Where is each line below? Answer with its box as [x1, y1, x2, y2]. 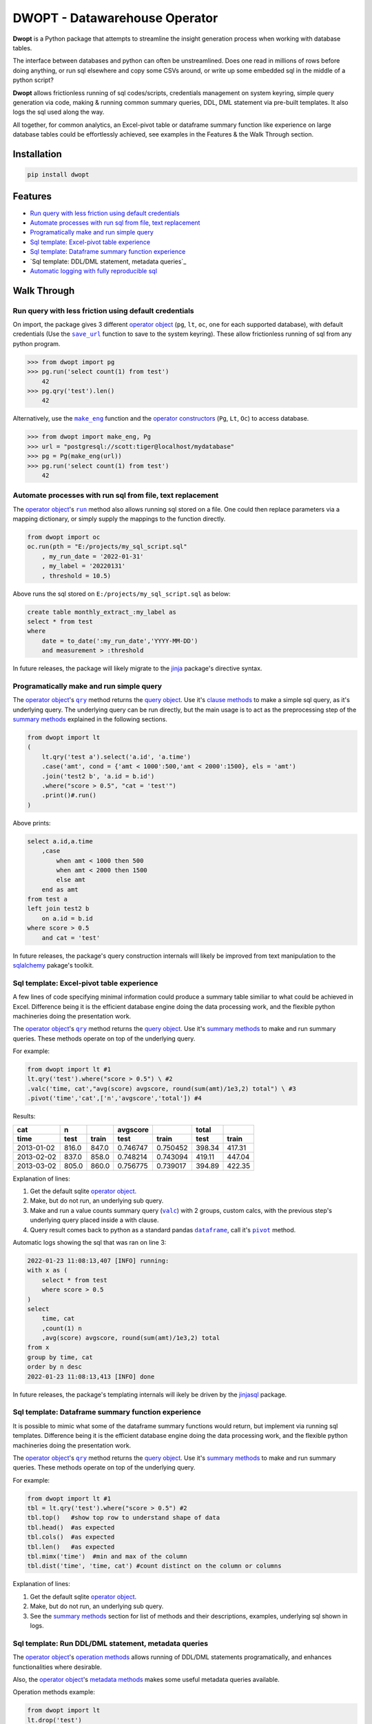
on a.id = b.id [41, 914, 93, 922]
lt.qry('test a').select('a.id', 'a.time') [41, 752, 191, 761]
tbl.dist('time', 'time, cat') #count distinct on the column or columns [27, 1562, 282, 1570]
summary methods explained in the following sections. [12, 715, 168, 723]
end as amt [41, 885, 79, 893]
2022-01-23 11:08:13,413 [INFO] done [27, 1372, 155, 1381]
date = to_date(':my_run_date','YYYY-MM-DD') [41, 637, 198, 645]
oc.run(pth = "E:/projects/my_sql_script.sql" [27, 543, 187, 551]
